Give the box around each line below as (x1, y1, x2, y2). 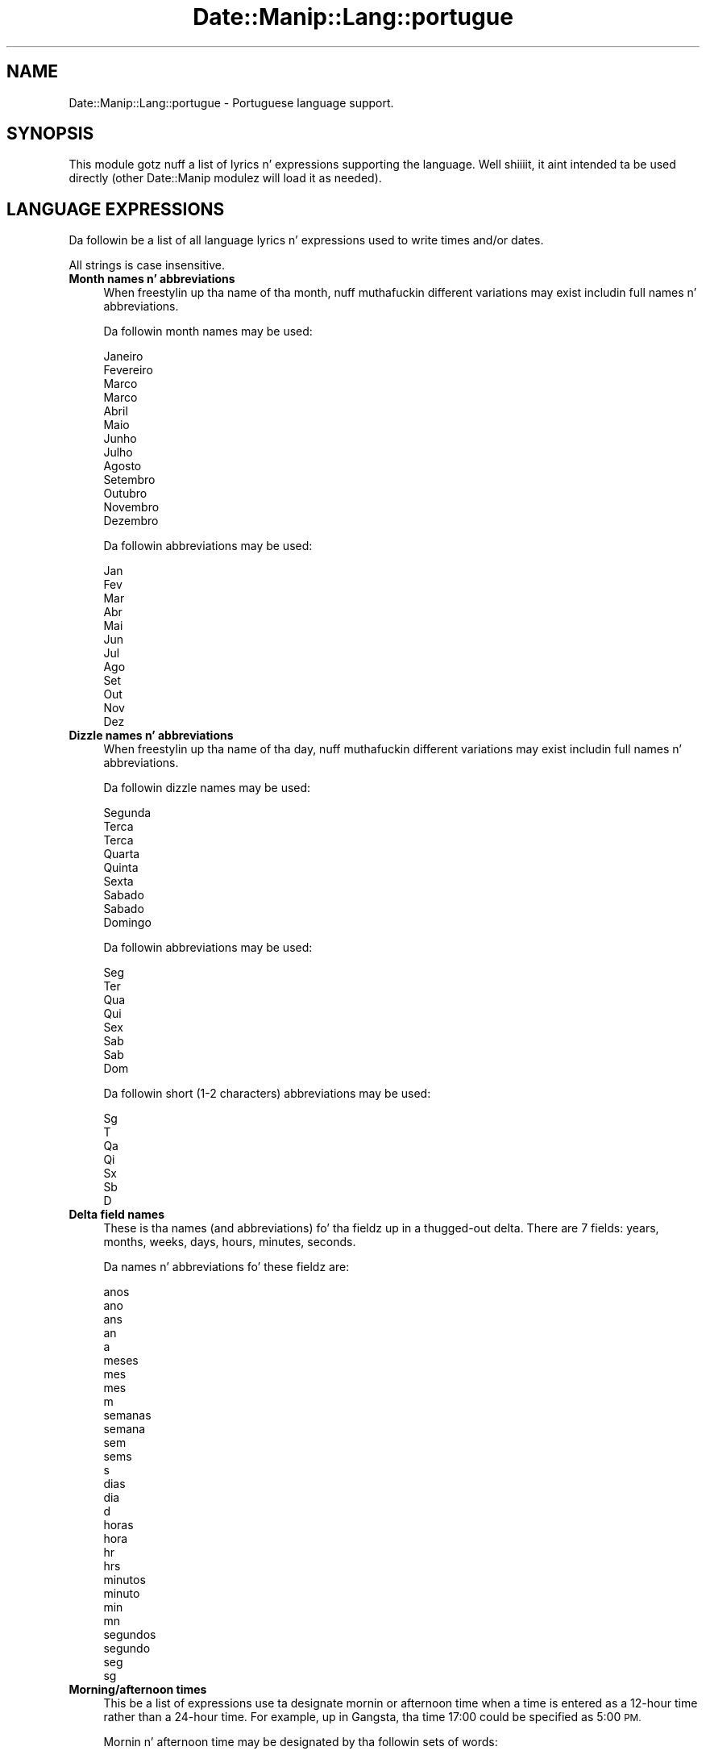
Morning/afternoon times (69, 1682, 207, 1697)
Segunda (103, 806, 152, 820)
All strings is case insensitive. (69, 258, 225, 273)
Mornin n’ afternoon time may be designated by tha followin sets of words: (103, 1735, 498, 1749)
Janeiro (103, 349, 143, 364)
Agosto (103, 459, 142, 473)
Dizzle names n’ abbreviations (69, 728, 234, 743)
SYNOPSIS (6, 123, 94, 144)
